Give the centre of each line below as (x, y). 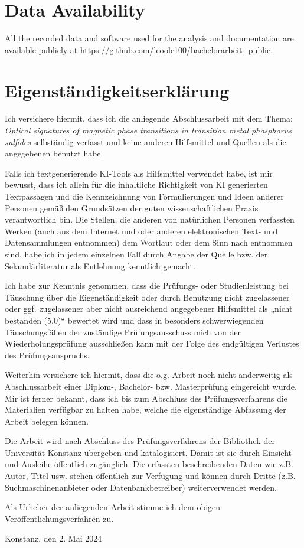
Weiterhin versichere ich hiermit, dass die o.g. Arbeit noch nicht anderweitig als (149, 375)
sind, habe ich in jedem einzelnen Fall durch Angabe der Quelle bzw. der (136, 254)
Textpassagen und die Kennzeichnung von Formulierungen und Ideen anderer (144, 196)
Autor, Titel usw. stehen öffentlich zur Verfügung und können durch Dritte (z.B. (150, 476)
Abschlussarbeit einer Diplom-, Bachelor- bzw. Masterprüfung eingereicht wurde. (151, 386)
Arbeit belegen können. (47, 421)
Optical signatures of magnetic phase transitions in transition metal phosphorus (148, 130)
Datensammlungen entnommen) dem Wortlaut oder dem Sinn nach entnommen (149, 242)
